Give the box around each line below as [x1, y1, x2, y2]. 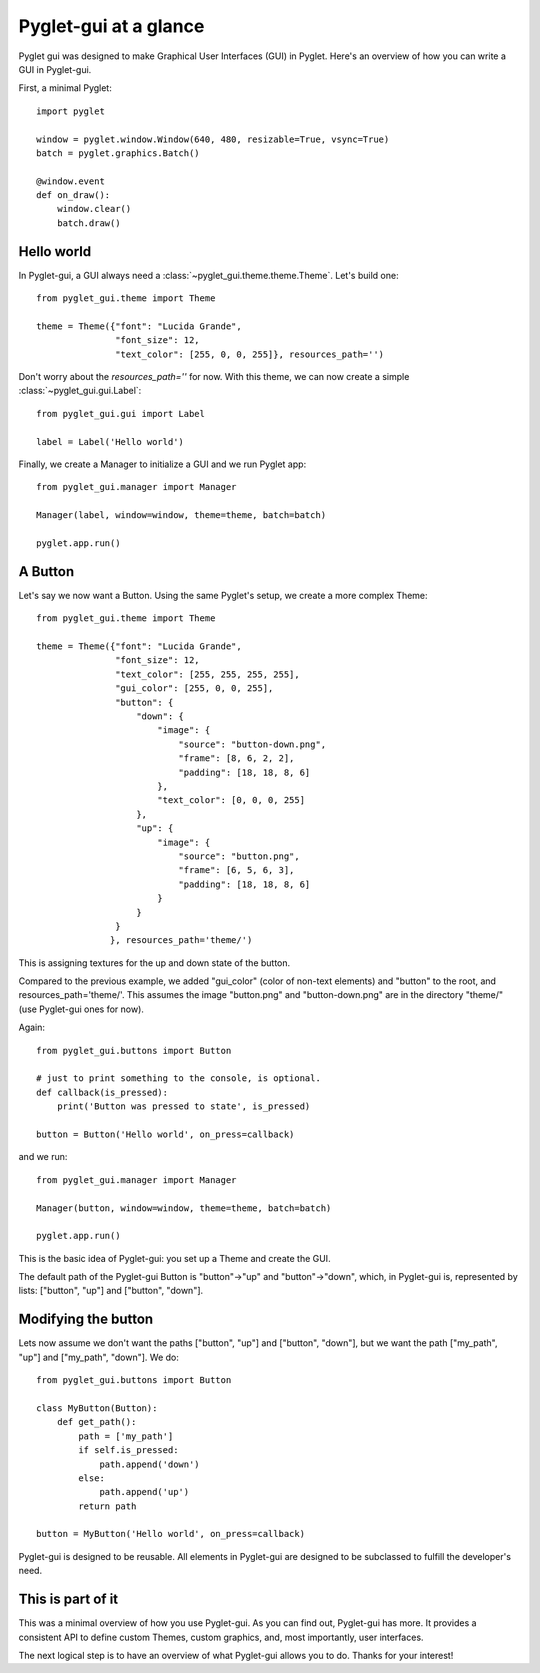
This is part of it [18, 1591, 119, 1608]
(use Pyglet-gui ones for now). [18, 1003, 145, 1015]
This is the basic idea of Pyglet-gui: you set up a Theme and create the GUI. [18, 1252, 331, 1264]
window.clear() [56, 203, 132, 215]
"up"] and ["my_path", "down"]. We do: [18, 1351, 179, 1363]
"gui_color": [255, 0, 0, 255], [115, 683, 274, 694]
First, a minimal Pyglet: [18, 82, 112, 94]
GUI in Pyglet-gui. [18, 63, 92, 75]
